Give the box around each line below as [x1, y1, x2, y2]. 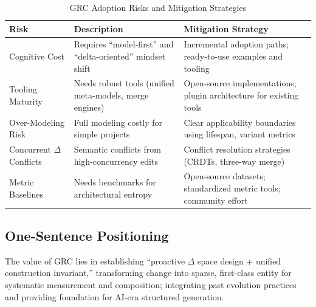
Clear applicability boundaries [184, 116, 296, 128]
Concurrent [9, 142, 51, 155]
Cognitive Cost [9, 50, 65, 63]
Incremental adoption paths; [184, 38, 289, 50]
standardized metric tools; [184, 181, 281, 194]
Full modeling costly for [74, 116, 163, 128]
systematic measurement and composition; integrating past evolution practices [5, 278, 297, 291]
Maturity [9, 94, 43, 107]
